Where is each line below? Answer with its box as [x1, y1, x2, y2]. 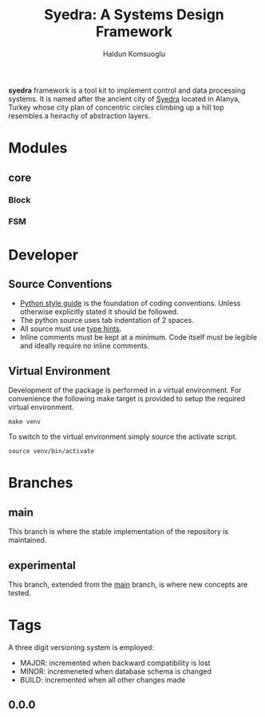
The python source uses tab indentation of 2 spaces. [19, 316, 194, 325]
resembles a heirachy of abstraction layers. [8, 110, 151, 121]
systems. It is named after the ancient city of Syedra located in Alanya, [8, 94, 241, 103]
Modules [8, 139, 68, 157]
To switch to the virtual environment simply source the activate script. [8, 432, 238, 441]
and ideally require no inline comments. [19, 341, 150, 351]
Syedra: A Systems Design [43, 6, 225, 24]
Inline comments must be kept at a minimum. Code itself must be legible [19, 333, 258, 342]
